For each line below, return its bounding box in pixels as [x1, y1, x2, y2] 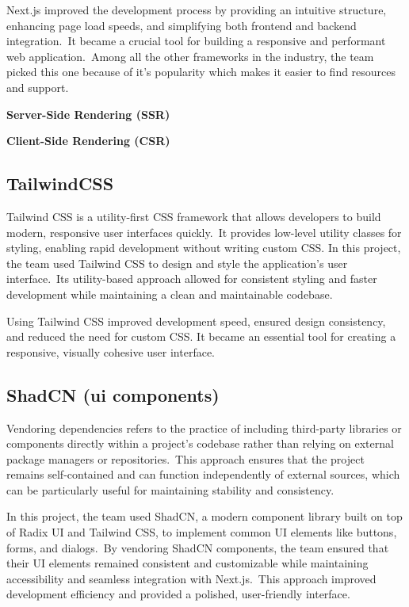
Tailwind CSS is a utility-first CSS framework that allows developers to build [6, 208, 381, 224]
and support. [6, 78, 69, 95]
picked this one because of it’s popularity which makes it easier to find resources [6, 63, 396, 80]
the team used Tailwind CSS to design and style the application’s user [6, 254, 348, 271]
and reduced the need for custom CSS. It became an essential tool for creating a [6, 328, 396, 345]
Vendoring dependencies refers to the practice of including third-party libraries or [6, 419, 402, 436]
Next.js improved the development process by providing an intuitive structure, [6, 2, 387, 17]
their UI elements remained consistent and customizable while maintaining [6, 555, 369, 571]
